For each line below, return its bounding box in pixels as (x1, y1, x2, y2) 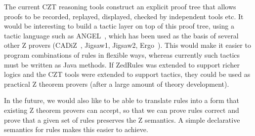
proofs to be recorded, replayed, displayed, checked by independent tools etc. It (4, 11, 244, 21)
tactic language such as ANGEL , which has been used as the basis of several (4, 30, 239, 40)
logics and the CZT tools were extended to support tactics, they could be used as (4, 69, 251, 79)
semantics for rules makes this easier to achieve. (4, 124, 148, 135)
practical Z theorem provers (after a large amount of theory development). (4, 78, 229, 89)
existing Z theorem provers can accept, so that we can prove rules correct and (4, 104, 239, 115)
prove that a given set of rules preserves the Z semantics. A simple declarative (4, 114, 240, 125)
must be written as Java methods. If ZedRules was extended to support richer (4, 59, 240, 69)
